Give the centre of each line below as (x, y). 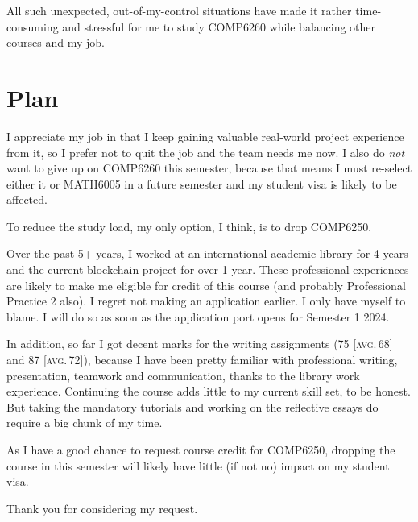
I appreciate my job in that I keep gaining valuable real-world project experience (205, 136)
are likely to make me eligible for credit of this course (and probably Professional (206, 285)
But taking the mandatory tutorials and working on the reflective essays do (192, 406)
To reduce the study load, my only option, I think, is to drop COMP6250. (189, 226)
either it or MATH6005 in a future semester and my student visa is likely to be (202, 183)
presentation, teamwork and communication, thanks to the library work (183, 375)
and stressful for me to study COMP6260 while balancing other (219, 26)
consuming (33, 26)
